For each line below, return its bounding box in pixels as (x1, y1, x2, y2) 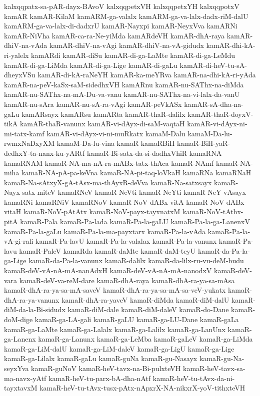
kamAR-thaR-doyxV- (187, 108, 253, 119)
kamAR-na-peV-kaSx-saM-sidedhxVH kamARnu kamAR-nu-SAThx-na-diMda (4, 79, 244, 89)
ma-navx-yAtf (4, 373, 46, 383)
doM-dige (4, 314, 33, 324)
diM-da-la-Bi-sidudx (4, 304, 65, 315)
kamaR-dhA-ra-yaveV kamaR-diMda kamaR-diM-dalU (61, 294, 229, 305)
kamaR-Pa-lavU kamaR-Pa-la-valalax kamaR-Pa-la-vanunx (35, 236, 217, 246)
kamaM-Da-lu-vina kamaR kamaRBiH (56, 138, 175, 148)
